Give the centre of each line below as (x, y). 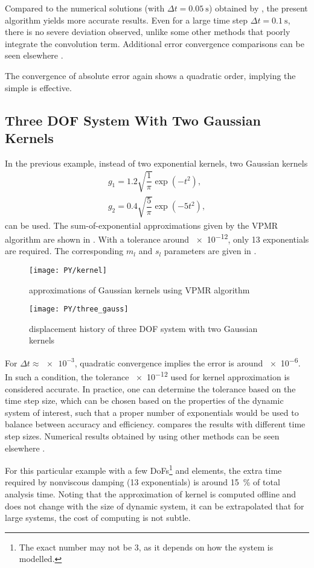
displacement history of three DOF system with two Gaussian (143, 328)
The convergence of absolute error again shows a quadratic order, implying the (150, 75)
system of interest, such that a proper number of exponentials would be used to (152, 412)
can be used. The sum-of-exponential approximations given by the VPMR (142, 225)
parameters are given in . (210, 251)
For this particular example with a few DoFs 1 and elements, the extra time (143, 469)
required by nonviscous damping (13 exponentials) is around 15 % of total (143, 482)
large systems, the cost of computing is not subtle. (98, 518)
